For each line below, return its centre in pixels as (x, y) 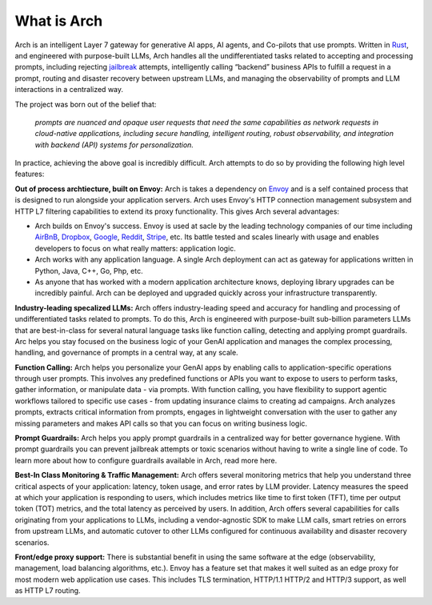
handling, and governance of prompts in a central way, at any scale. (127, 353)
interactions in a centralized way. (69, 90)
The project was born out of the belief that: (86, 104)
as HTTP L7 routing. (48, 591)
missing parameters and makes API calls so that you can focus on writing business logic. (161, 423)
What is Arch (59, 21)
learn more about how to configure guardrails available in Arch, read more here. (146, 460)
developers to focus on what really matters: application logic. (135, 248)
